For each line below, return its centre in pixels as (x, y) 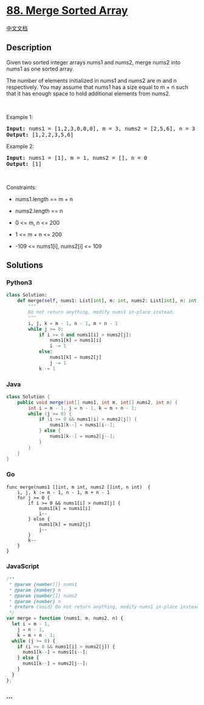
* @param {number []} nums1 (43, 584)
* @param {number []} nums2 (43, 596)
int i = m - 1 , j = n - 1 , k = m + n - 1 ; (83, 408)
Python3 (19, 283)
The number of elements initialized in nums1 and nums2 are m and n (92, 80)
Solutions (25, 265)
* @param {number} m (35, 590)
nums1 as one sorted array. (40, 69)
